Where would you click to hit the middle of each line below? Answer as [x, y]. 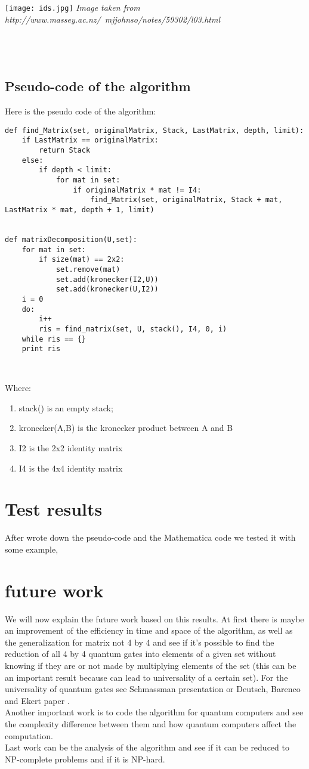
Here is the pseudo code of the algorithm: [81, 111]
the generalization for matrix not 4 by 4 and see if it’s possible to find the [140, 642]
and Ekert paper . [37, 700]
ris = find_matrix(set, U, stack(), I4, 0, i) [133, 329]
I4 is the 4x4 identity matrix [71, 468]
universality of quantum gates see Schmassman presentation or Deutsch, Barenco [153, 689]
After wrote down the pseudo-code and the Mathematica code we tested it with [150, 537]
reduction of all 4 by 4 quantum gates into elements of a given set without [140, 654]
